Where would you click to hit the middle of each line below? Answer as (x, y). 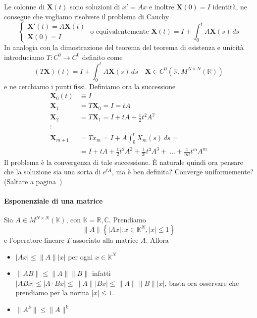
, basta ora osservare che (202, 283)
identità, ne (230, 6)
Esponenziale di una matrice (53, 201)
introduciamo (24, 57)
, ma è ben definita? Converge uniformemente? (182, 172)
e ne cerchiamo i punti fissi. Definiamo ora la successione (90, 86)
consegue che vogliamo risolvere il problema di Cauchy (87, 16)
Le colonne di (24, 6)
